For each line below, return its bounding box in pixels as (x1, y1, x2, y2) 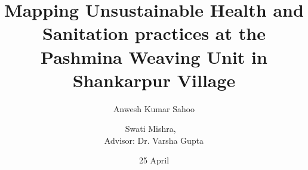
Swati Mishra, (125, 122, 176, 135)
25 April (138, 154, 170, 166)
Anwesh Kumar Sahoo (113, 102, 195, 115)
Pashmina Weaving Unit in (41, 44, 267, 69)
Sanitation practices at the (42, 21, 266, 45)
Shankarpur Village (72, 67, 236, 92)
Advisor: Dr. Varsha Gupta (104, 134, 204, 146)
